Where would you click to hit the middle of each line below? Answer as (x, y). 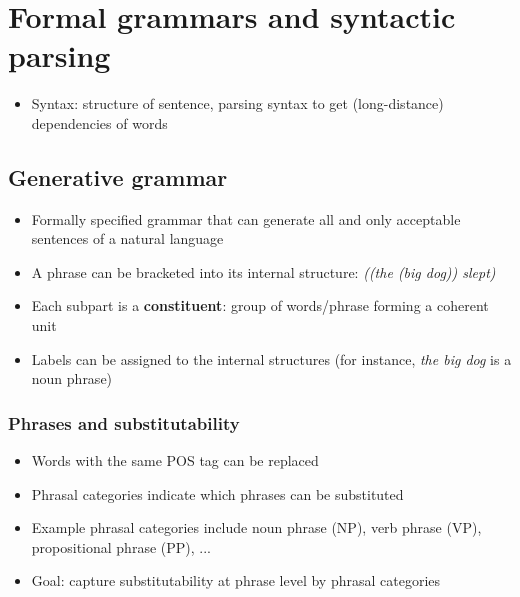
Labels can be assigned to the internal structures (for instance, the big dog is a (271, 358)
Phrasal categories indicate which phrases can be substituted (217, 493)
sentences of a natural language (127, 238)
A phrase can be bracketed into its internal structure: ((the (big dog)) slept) (263, 271)
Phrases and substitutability (124, 422)
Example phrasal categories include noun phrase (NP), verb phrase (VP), (256, 527)
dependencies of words (99, 122)
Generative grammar (118, 176)
